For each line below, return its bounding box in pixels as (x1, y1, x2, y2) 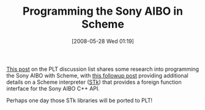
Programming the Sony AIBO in (22, 4, 184, 18)
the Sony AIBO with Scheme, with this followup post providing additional (6, 71, 188, 79)
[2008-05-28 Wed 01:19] (71, 37, 135, 45)
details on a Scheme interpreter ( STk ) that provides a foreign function (6, 78, 182, 86)
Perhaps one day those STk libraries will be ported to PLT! (6, 97, 153, 104)
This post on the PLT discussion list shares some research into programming (6, 65, 199, 73)
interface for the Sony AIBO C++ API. (6, 84, 100, 92)
